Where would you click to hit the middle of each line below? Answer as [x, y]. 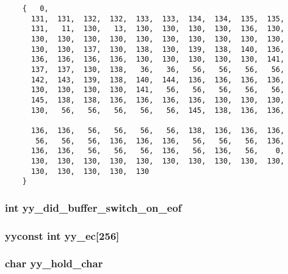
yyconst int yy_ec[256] [62, 235]
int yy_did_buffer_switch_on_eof [93, 207]
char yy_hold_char [54, 263]
